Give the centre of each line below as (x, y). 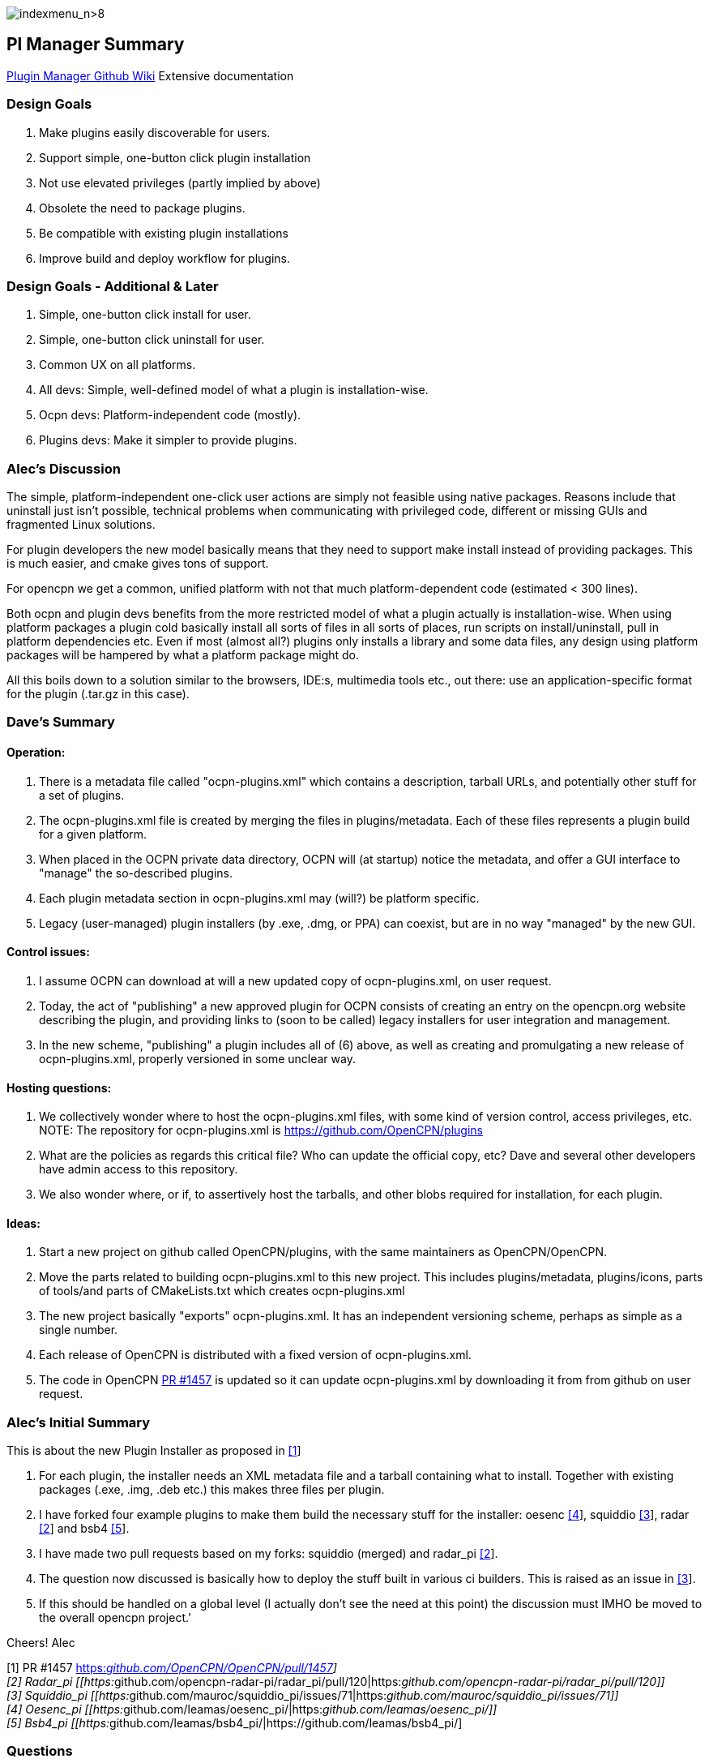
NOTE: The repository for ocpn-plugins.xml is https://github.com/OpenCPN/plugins (261, 1130)
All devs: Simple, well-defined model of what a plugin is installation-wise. (234, 390)
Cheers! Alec (41, 1643)
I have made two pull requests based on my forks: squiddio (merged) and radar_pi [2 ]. (269, 1554)
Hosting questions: (59, 1087)
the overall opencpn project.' (115, 1618)
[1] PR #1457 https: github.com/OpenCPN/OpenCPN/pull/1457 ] (172, 1668)
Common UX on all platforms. (117, 365)
